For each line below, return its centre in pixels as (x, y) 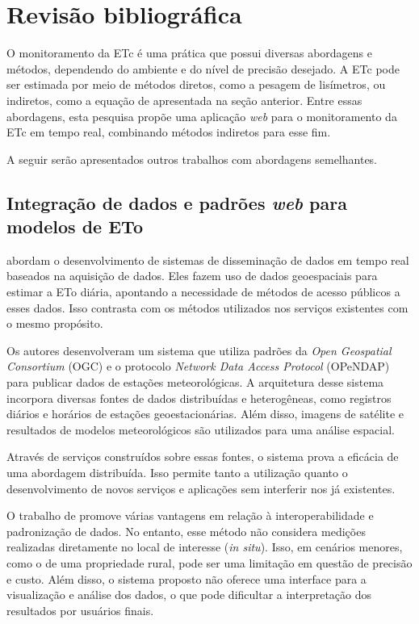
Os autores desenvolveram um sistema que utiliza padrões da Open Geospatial (199, 350)
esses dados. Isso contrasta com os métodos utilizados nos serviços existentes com (207, 307)
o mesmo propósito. (55, 323)
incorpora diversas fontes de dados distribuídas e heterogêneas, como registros (199, 398)
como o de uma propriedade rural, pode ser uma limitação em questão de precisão (209, 562)
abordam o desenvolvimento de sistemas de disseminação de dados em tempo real (208, 260)
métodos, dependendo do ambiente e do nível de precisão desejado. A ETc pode (203, 68)
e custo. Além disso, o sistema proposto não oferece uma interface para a (186, 578)
